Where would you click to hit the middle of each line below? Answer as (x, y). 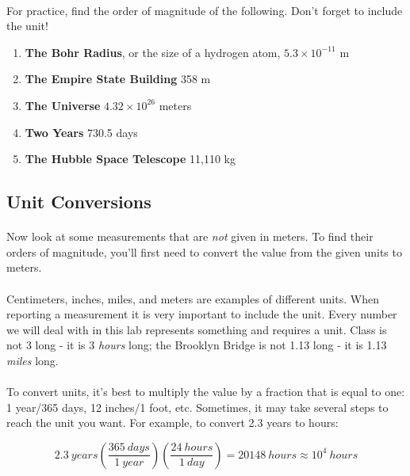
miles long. (33, 360)
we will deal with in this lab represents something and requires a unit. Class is (197, 329)
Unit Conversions (79, 202)
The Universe (63, 105)
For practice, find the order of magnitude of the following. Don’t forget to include (205, 10)
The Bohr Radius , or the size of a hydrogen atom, (153, 52)
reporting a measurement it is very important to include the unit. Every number (202, 314)
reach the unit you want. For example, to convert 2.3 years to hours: (172, 423)
